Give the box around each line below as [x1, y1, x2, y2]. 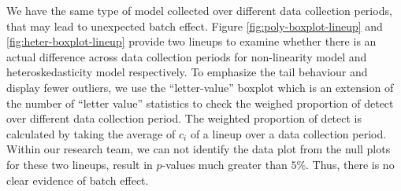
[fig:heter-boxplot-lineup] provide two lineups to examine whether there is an [6, 33, 377, 50]
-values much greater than [162, 156, 288, 172]
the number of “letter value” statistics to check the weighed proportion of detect [6, 94, 394, 111]
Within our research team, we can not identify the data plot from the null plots [6, 141, 391, 157]
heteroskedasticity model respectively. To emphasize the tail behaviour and [6, 64, 368, 80]
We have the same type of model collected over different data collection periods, [6, 2, 392, 18]
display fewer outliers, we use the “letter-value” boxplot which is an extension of [6, 79, 394, 95]
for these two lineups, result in [6, 156, 153, 172]
